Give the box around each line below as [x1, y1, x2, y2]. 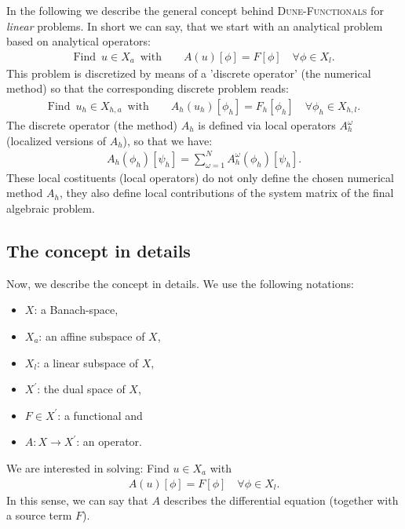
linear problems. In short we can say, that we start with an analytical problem [6, 17, 383, 34]
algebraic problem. [6, 199, 95, 216]
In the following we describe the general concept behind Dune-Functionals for [6, 2, 384, 18]
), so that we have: [122, 132, 213, 148]
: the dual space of [37, 381, 126, 397]
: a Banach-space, [34, 301, 119, 318]
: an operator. [76, 433, 142, 450]
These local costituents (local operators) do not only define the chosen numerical [6, 169, 394, 185]
